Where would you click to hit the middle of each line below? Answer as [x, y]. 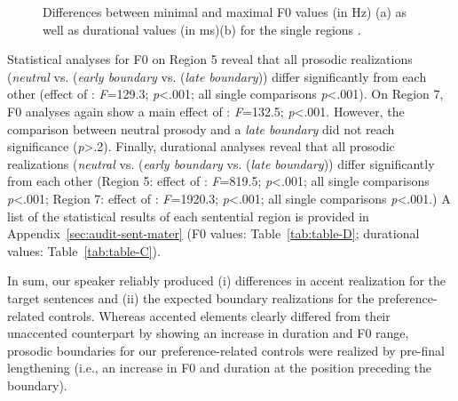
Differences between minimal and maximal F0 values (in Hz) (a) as [225, 12]
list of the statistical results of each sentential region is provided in [188, 216]
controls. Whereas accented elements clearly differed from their [219, 315]
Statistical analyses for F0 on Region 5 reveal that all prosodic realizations [210, 59]
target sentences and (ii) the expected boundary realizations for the [191, 297]
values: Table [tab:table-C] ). [84, 250]
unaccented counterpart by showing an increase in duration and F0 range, [208, 333]
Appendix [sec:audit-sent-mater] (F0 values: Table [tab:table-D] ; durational [213, 233]
